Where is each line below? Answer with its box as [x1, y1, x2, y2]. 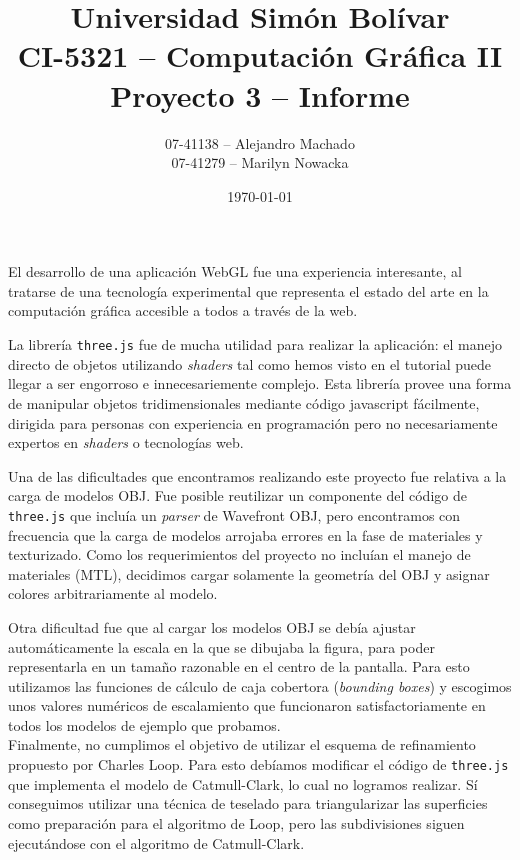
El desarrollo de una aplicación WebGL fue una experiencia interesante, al [8, 261, 462, 282]
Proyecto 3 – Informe [110, 74, 410, 115]
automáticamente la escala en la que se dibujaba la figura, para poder [8, 636, 435, 657]
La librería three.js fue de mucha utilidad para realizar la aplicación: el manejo [8, 334, 503, 355]
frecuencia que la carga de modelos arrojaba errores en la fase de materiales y [8, 524, 483, 545]
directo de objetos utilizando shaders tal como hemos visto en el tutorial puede [8, 353, 492, 374]
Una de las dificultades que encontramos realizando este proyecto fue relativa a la [8, 465, 507, 486]
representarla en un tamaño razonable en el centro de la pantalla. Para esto [8, 656, 470, 677]
